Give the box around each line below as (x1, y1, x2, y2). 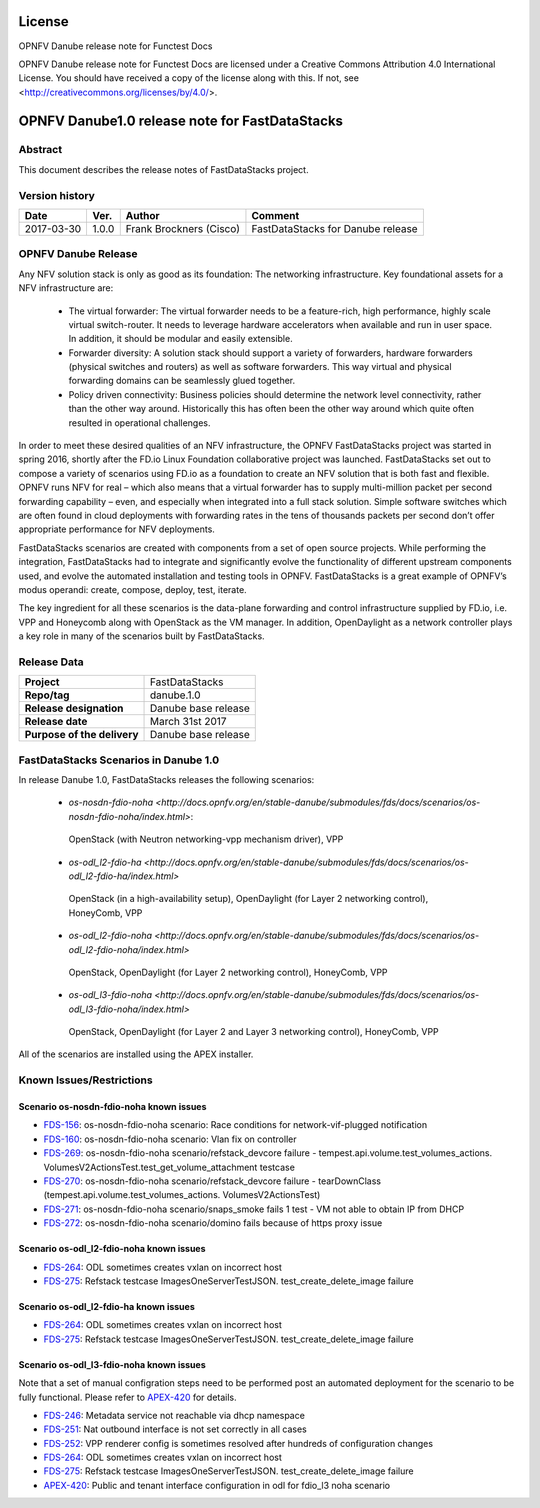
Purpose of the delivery (24, 728, 139, 742)
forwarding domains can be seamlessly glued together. (68, 375, 295, 387)
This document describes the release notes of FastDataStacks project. (18, 163, 309, 175)
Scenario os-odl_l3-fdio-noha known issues (18, 1358, 207, 1370)
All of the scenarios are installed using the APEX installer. (18, 1048, 254, 1060)
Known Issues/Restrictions (18, 1073, 154, 1087)
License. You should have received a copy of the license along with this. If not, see (18, 72, 360, 84)
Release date (24, 715, 88, 729)
